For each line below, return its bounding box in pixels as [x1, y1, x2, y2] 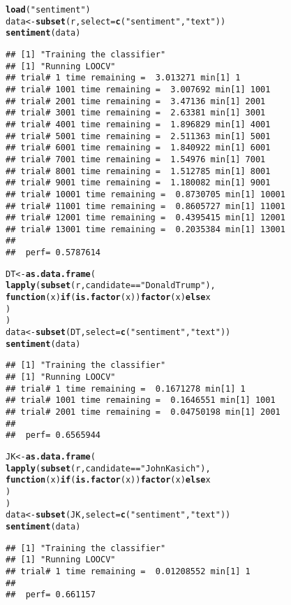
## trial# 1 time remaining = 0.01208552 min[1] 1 [6, 566, 251, 576]
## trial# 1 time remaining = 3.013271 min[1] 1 [6, 73, 241, 83]
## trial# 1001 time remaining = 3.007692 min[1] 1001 [6, 84, 271, 94]
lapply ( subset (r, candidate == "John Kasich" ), [6, 463, 211, 474]
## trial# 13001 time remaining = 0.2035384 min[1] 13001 [6, 224, 285, 234]
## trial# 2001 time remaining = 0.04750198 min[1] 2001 [6, 407, 281, 417]
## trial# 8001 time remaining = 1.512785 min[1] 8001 [6, 166, 271, 176]
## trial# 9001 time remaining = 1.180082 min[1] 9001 [6, 178, 271, 188]
